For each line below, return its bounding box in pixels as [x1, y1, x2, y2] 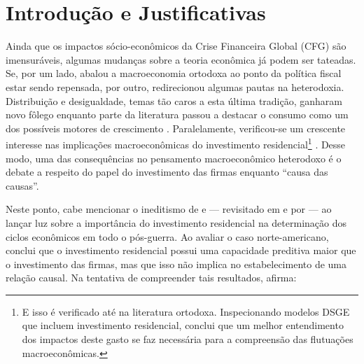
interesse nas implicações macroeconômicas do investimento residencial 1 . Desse [6, 135, 346, 151]
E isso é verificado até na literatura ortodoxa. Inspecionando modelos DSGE [22, 304, 350, 318]
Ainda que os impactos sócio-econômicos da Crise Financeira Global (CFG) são [6, 38, 346, 53]
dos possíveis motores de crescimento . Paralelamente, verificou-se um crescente [6, 120, 346, 135]
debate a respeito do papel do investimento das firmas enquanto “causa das [6, 164, 328, 179]
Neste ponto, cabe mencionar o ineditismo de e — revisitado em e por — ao [6, 202, 332, 216]
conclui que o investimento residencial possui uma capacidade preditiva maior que [6, 243, 356, 258]
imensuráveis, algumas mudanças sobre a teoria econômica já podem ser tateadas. [6, 52, 356, 66]
